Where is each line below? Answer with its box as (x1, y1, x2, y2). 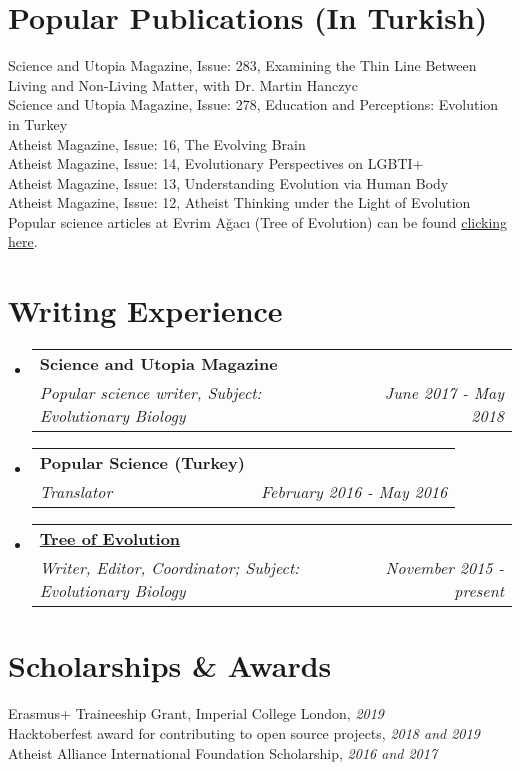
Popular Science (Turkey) (39, 451, 245, 475)
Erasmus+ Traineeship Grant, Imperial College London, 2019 (8, 703, 385, 724)
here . (8, 231, 38, 252)
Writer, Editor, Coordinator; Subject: (39, 556, 300, 580)
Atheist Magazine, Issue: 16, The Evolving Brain (8, 133, 306, 154)
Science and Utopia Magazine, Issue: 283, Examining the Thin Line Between (8, 55, 477, 76)
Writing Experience (8, 290, 283, 331)
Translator (39, 480, 113, 504)
